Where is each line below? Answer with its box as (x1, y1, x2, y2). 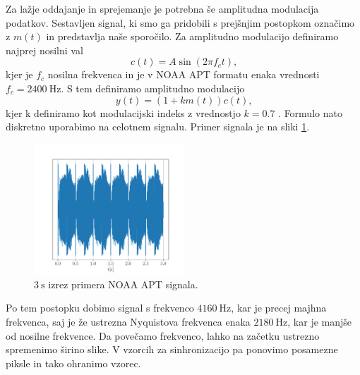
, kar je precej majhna (231, 300, 327, 315)
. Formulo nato (278, 105, 342, 120)
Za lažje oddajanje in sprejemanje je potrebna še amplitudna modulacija (6, 1, 319, 16)
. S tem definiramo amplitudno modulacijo (61, 80, 245, 95)
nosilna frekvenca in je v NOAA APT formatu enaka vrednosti (47, 67, 320, 82)
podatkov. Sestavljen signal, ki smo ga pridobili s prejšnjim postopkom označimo (6, 15, 355, 30)
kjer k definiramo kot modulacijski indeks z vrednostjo (6, 105, 241, 120)
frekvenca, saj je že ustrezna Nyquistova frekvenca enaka (6, 314, 251, 329)
